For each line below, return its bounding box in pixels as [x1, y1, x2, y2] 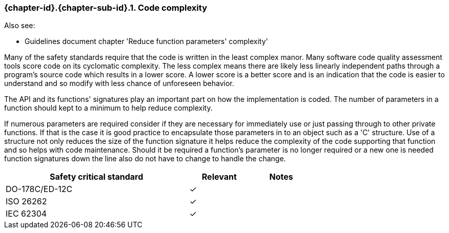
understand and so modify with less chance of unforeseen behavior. [4, 79, 234, 88]
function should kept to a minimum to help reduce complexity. [4, 103, 213, 113]
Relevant [201, 172, 237, 182]
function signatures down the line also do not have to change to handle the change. [4, 154, 286, 163]
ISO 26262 [6, 196, 47, 207]
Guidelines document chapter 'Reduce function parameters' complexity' [25, 37, 268, 46]
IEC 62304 [6, 208, 47, 219]
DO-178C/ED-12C [6, 184, 73, 195]
